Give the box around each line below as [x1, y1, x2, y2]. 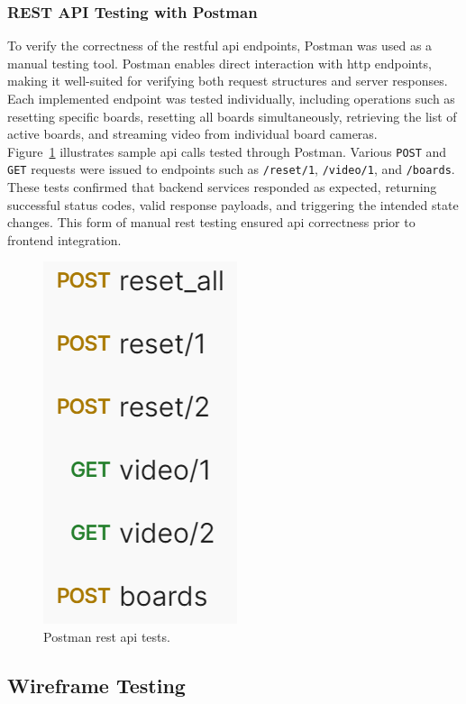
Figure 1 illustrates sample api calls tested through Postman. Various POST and [7, 142, 447, 160]
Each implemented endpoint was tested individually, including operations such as [7, 89, 455, 107]
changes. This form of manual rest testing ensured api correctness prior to [7, 213, 416, 232]
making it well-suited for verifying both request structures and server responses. [7, 71, 448, 90]
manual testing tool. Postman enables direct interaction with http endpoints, [7, 53, 432, 72]
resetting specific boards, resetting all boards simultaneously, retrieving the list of [7, 106, 457, 125]
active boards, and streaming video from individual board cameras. [7, 124, 378, 143]
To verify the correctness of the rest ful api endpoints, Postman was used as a [7, 36, 433, 55]
